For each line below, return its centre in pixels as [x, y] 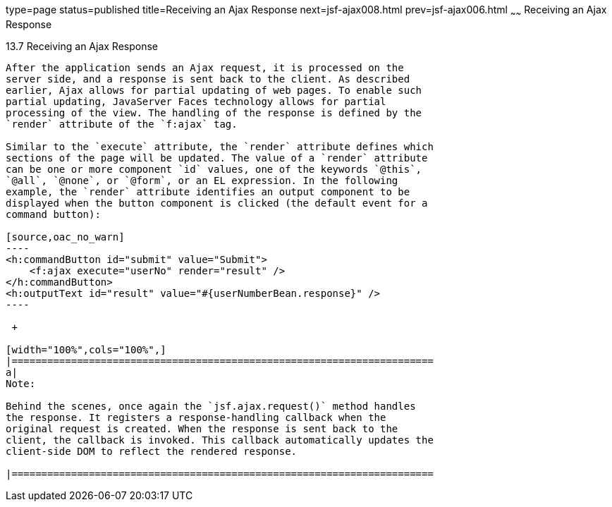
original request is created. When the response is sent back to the [202, 428]
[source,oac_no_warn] [65, 237]
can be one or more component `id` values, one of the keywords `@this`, [214, 169]
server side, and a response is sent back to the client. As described [208, 79]
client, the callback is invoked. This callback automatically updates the [220, 440]
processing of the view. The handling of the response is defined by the [214, 112]
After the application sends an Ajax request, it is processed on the [205, 67]
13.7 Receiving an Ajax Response [82, 46]
